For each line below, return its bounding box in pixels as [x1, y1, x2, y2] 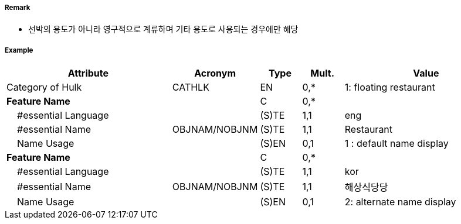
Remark [5, 4, 30, 12]
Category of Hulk [6, 81, 82, 94]
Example [5, 46, 33, 54]
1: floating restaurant [344, 81, 435, 94]
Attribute [67, 67, 109, 80]
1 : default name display [344, 137, 449, 150]
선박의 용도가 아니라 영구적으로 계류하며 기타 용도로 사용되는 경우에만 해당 [28, 24, 299, 35]
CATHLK [172, 81, 209, 94]
